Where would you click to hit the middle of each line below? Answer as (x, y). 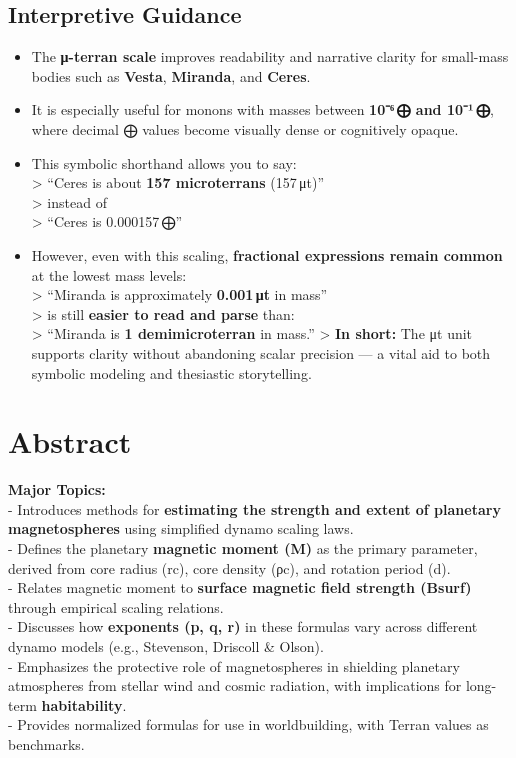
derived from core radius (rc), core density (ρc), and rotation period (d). (229, 567)
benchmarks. (46, 743)
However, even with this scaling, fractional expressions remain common (267, 254)
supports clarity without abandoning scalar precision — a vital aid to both (261, 352)
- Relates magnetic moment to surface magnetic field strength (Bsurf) (240, 587)
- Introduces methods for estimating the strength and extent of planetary (254, 508)
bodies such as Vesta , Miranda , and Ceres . (171, 75)
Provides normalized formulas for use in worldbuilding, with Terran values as (253, 724)
